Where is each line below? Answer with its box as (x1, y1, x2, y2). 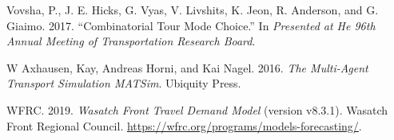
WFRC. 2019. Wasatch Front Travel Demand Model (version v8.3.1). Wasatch (6, 101, 388, 118)
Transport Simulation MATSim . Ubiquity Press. (6, 75, 241, 91)
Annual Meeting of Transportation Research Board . (6, 33, 256, 49)
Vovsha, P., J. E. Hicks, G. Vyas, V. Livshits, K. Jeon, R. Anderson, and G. (6, 2, 379, 17)
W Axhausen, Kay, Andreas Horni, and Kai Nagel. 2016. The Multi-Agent (6, 59, 368, 76)
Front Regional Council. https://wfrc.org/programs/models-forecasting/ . (6, 117, 362, 134)
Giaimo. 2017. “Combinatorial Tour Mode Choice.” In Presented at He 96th (6, 17, 376, 33)
